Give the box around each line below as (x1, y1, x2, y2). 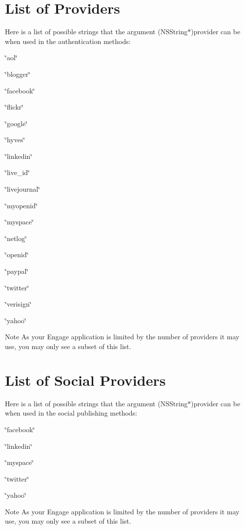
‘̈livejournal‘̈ (5, 184, 41, 194)
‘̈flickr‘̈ (5, 102, 24, 112)
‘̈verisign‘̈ (5, 299, 32, 309)
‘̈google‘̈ (5, 118, 28, 128)
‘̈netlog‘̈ (5, 233, 27, 243)
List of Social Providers (5, 370, 166, 390)
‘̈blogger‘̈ (5, 68, 31, 79)
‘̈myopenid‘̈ (5, 200, 38, 210)
